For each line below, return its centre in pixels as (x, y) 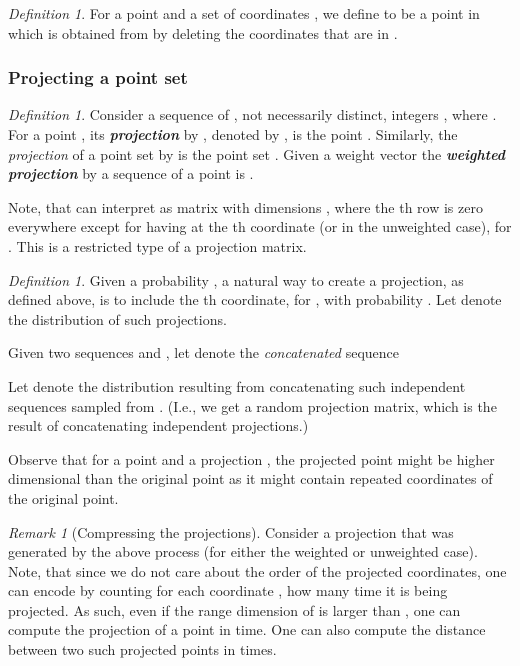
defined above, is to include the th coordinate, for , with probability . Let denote (255, 299)
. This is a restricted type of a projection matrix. (157, 245)
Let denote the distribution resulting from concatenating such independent (237, 385)
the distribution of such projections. (117, 318)
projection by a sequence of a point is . (131, 173)
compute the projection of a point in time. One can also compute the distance (247, 629)
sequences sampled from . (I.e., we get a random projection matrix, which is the (252, 405)
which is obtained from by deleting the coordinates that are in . (203, 32)
